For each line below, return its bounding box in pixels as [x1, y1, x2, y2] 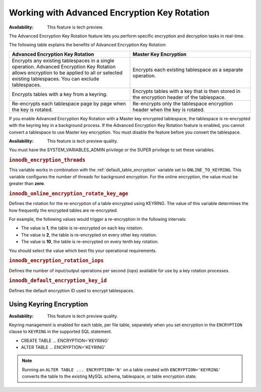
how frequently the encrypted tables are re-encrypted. [9, 207, 118, 213]
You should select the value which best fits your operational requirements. [9, 248, 157, 253]
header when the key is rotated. [132, 106, 205, 113]
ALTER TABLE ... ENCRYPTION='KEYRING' [21, 345, 106, 350]
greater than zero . [9, 181, 45, 187]
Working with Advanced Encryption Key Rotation [9, 7, 210, 18]
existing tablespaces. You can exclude [12, 75, 99, 82]
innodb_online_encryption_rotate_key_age [9, 190, 129, 197]
